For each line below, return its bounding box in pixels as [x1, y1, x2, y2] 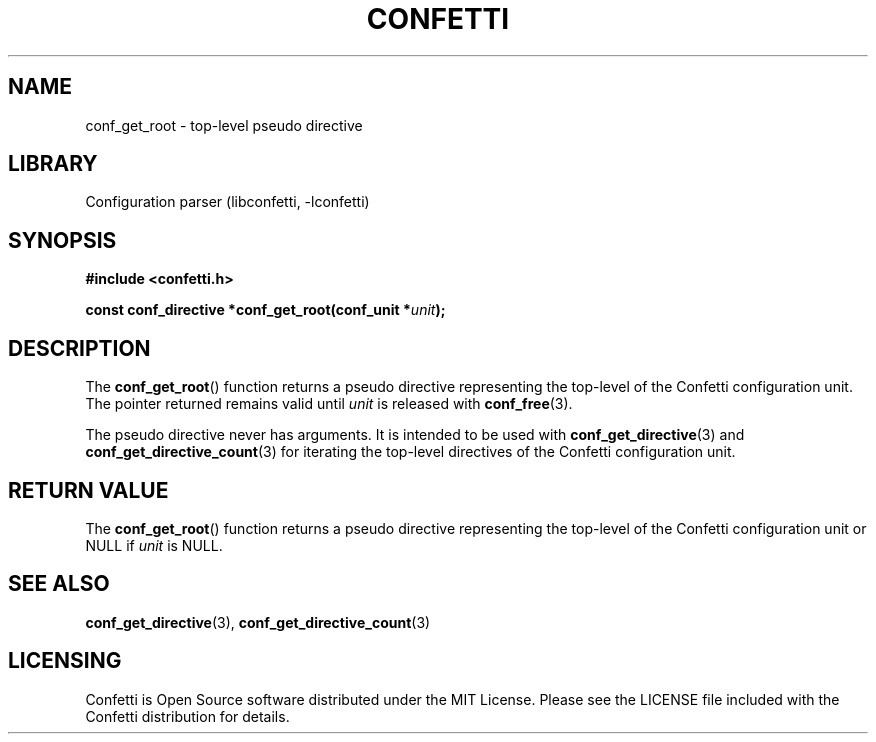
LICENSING [8, 648, 122, 674]
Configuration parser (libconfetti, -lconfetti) [85, 193, 370, 211]
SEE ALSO [8, 571, 110, 597]
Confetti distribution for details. [85, 707, 290, 725]
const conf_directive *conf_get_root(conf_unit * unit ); [85, 301, 446, 319]
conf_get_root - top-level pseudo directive [85, 116, 363, 134]
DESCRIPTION [8, 335, 151, 361]
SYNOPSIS [8, 227, 117, 253]
